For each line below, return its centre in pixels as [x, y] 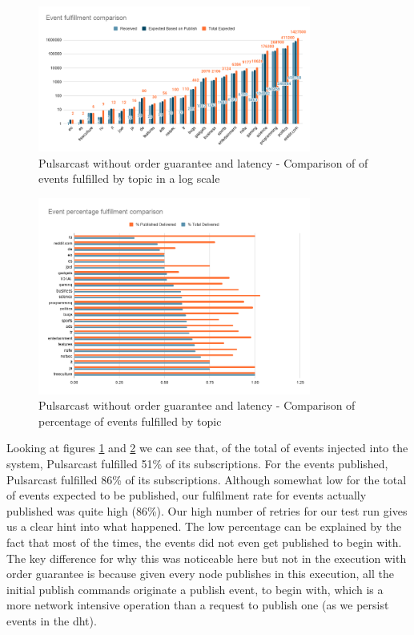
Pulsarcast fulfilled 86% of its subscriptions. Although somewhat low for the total [207, 479]
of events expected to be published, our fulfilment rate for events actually [187, 495]
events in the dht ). [52, 620]
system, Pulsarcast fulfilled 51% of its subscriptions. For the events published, [197, 463]
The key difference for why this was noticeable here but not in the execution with [207, 558]
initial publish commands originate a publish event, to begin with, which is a [195, 589]
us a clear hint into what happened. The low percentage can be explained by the [204, 526]
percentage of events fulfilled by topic [130, 421]
